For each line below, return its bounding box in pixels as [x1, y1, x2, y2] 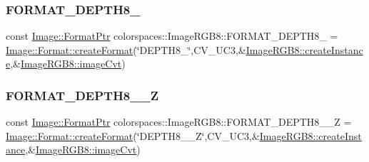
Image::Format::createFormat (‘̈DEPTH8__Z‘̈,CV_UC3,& [6, 128, 260, 143]
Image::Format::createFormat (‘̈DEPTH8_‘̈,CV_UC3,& [6, 42, 246, 57]
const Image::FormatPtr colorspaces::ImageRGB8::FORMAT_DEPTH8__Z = [6, 114, 352, 129]
